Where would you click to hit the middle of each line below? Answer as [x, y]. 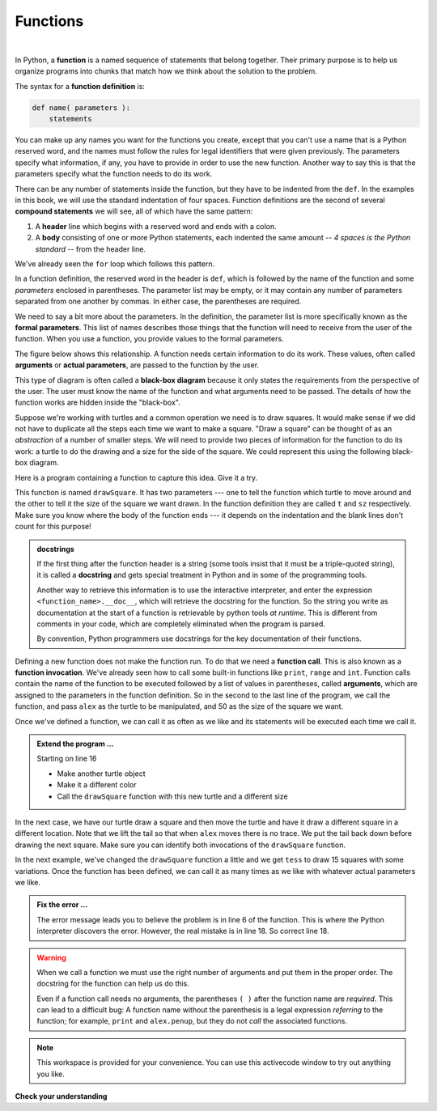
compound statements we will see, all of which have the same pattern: [134, 211]
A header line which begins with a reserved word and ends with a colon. [156, 226]
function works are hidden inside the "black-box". [98, 403]
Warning [51, 957]
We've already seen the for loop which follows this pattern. [115, 264]
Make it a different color [97, 785]
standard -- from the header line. [90, 249]
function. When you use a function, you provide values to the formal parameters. [149, 339]
